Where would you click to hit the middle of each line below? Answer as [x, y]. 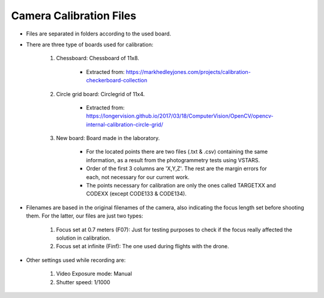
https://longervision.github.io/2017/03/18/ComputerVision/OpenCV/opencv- [180, 116]
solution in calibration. [83, 238]
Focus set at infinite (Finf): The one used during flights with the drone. [142, 246]
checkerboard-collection [117, 81]
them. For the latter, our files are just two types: [85, 216]
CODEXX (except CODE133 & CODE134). [136, 194]
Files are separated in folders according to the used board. [99, 34]
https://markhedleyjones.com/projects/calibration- [189, 71]
